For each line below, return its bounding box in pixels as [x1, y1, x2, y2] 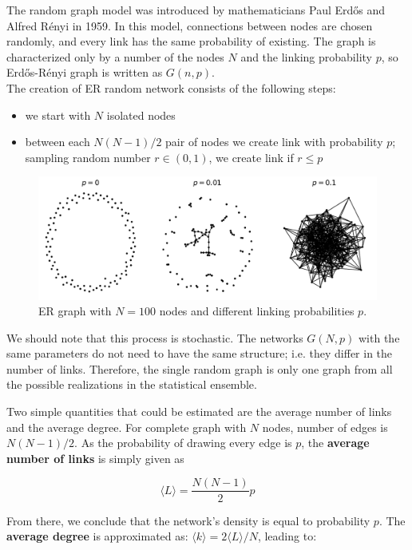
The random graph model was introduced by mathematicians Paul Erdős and [6, 2, 386, 18]
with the [359, 329, 400, 346]
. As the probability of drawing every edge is [74, 434, 292, 451]
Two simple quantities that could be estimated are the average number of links [6, 403, 392, 420]
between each [25, 133, 90, 150]
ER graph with [38, 303, 112, 319]
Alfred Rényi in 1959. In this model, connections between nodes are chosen [6, 17, 373, 34]
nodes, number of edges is [262, 418, 388, 435]
